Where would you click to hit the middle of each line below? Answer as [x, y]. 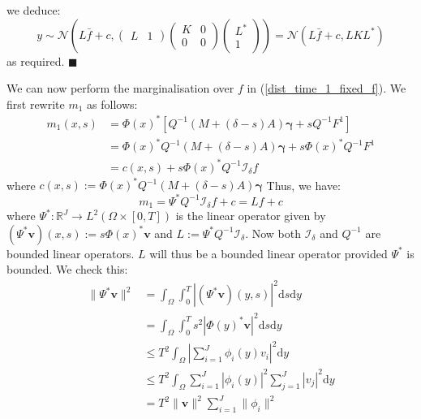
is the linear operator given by [251, 216]
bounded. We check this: [67, 269]
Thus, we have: [304, 185]
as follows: [112, 104]
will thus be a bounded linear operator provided [268, 253]
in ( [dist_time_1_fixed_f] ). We [326, 88]
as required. [36, 60]
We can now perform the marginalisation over [120, 88]
